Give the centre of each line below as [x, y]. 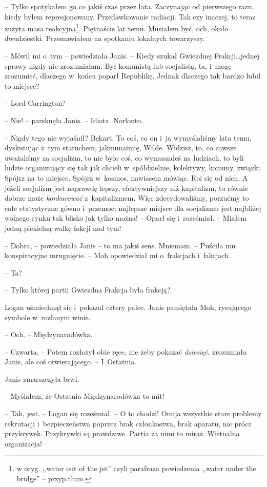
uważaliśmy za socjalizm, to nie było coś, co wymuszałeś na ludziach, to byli [124, 157]
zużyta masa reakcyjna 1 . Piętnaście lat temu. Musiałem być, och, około [117, 27]
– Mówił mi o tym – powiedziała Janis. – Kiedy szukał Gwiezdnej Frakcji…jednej [132, 56]
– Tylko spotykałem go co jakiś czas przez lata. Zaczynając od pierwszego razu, [129, 6]
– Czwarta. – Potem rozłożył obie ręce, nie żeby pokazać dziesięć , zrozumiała [126, 351]
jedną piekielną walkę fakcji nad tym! [63, 228]
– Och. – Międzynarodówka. [49, 334]
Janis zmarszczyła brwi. [42, 378]
